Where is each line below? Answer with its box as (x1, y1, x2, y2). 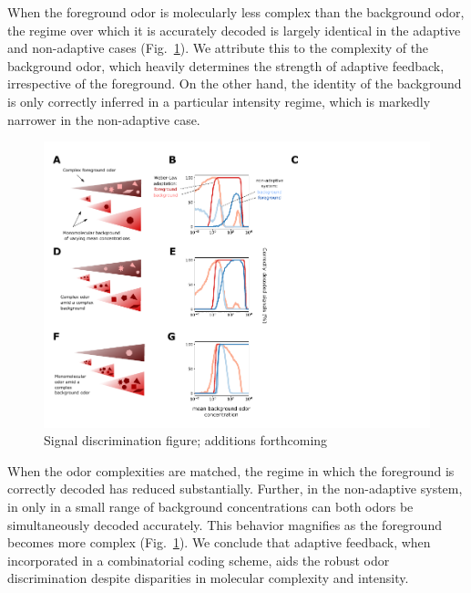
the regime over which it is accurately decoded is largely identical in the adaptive (7, 20, 461, 39)
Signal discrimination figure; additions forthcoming (44, 431, 328, 450)
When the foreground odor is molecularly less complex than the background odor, (7, 3, 465, 21)
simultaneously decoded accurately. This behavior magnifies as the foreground (7, 515, 442, 534)
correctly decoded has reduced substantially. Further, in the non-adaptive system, (7, 479, 463, 498)
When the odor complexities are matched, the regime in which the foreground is (7, 461, 455, 480)
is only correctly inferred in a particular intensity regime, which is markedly (7, 91, 431, 110)
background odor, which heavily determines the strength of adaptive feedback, (7, 56, 445, 75)
